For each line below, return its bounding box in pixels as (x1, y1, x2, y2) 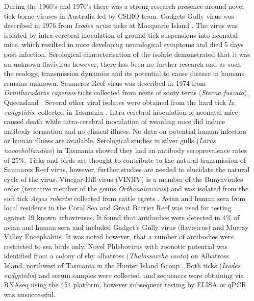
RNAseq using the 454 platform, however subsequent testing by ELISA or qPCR (4, 279, 247, 290)
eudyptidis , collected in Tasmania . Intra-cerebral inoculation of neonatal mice (4, 106, 238, 117)
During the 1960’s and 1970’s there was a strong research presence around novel (4, 1, 244, 11)
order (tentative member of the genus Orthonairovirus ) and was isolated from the (4, 183, 249, 194)
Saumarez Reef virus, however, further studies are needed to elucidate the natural (4, 164, 250, 175)
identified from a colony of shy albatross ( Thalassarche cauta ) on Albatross (4, 251, 229, 261)
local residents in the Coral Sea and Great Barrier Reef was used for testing (4, 202, 231, 213)
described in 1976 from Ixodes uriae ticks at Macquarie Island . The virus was (4, 20, 238, 30)
